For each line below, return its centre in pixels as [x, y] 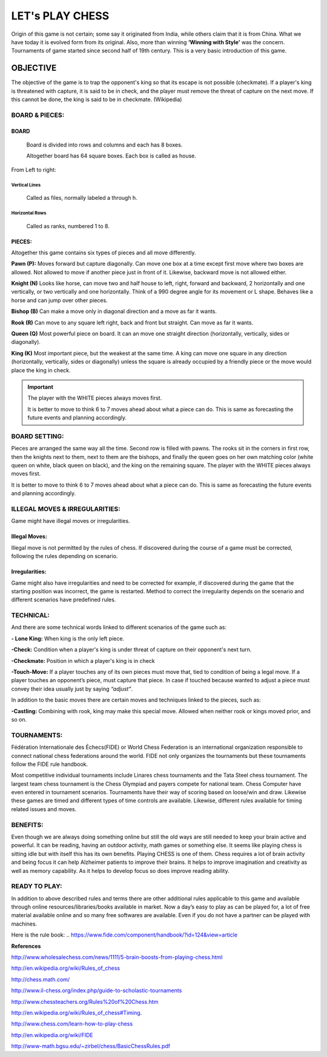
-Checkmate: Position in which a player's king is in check [83, 660]
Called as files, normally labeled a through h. [82, 198]
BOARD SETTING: [38, 436]
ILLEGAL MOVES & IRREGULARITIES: [66, 509]
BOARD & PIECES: [38, 115]
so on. [19, 719]
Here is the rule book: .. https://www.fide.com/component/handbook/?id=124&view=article [124, 935]
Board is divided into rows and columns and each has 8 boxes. [104, 145]
